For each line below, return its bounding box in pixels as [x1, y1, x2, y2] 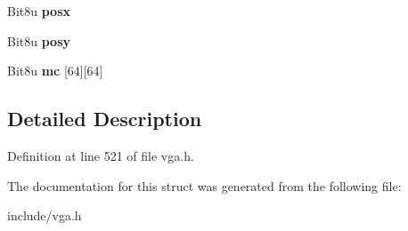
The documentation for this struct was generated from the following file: [7, 176, 402, 195]
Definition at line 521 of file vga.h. [7, 146, 194, 164]
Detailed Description [7, 105, 202, 132]
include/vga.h [7, 206, 82, 225]
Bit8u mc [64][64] [7, 61, 103, 80]
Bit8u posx [7, 2, 71, 20]
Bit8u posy [7, 31, 71, 50]
